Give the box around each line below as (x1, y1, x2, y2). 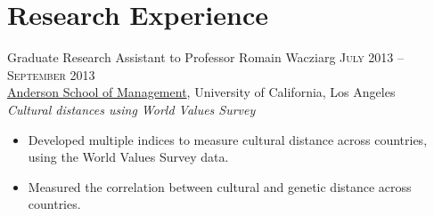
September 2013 (7, 65, 95, 84)
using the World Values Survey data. (28, 148, 229, 166)
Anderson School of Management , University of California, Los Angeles (7, 83, 396, 101)
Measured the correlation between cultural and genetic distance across (28, 177, 412, 196)
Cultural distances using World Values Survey (7, 100, 256, 118)
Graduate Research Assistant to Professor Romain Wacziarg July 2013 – (7, 48, 405, 67)
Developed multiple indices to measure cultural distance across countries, (28, 130, 428, 148)
